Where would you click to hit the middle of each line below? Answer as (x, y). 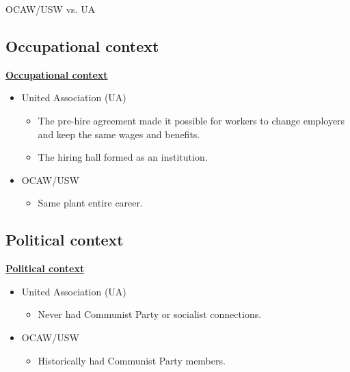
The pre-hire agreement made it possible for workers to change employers (191, 120)
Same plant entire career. (90, 203)
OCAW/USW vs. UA (51, 9)
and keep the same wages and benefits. (119, 134)
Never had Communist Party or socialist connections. (150, 314)
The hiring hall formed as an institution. (123, 157)
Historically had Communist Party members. (132, 360)
